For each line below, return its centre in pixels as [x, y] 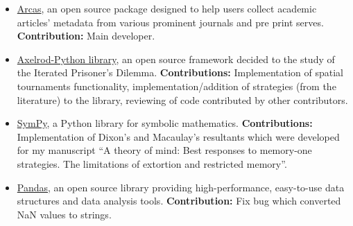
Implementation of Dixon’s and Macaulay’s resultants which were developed [178, 136]
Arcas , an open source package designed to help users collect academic [167, 8]
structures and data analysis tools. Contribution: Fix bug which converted [179, 201]
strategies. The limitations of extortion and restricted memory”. [152, 163]
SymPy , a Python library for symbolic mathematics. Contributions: [165, 123]
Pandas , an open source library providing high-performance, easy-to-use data [181, 187]
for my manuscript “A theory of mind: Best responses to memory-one [164, 150]
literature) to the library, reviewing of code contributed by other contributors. [182, 99]
